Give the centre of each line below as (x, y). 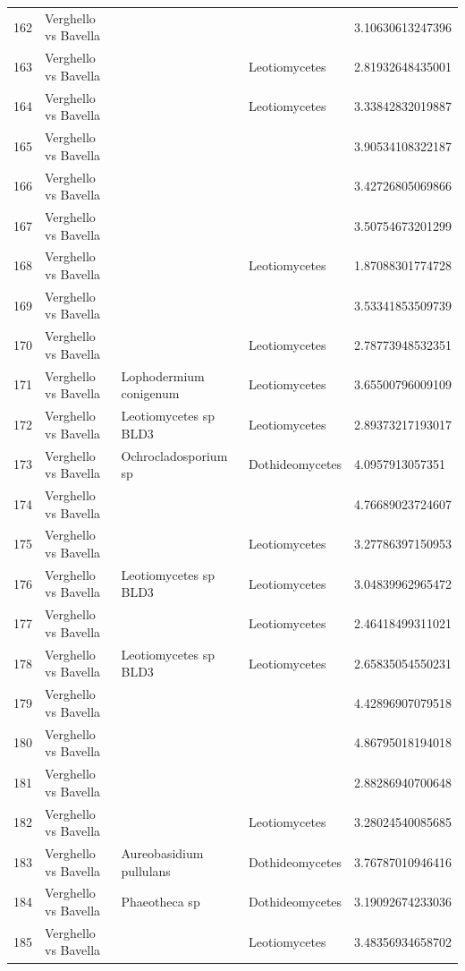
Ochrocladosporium (174, 455)
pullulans (146, 870)
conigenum (150, 393)
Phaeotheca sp (161, 902)
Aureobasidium (162, 852)
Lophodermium (163, 375)
